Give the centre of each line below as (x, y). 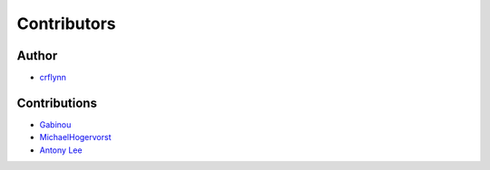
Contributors (67, 24)
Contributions (57, 103)
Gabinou (55, 124)
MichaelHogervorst (75, 137)
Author (37, 56)
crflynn (53, 78)
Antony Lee (61, 150)
